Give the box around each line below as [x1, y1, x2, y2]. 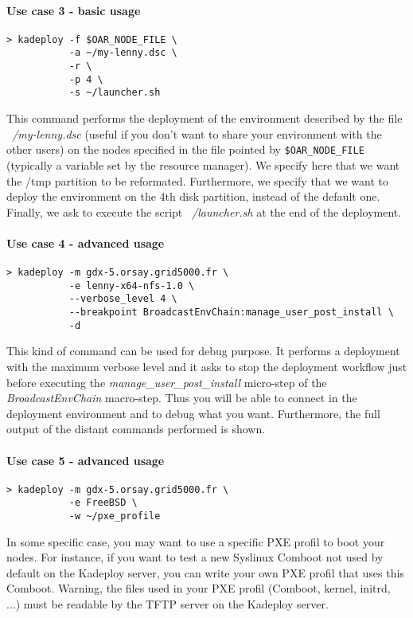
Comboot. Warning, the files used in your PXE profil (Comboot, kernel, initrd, [6, 580, 391, 596]
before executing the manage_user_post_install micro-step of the [6, 374, 327, 390]
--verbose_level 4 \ [68, 293, 177, 305]
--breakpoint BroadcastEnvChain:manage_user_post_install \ [68, 307, 394, 319]
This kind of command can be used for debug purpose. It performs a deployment [6, 342, 400, 359]
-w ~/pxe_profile [68, 510, 161, 522]
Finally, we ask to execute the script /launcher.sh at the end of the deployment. [6, 203, 402, 220]
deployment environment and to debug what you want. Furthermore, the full [6, 405, 380, 421]
